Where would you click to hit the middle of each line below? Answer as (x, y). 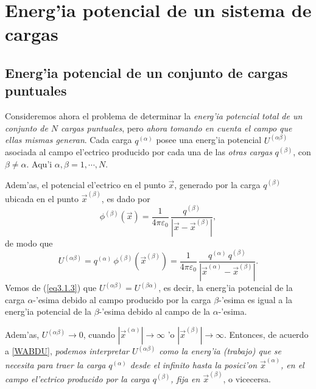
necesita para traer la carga (55, 364)
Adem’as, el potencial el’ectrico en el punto (85, 184)
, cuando (99, 335)
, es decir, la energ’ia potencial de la (226, 288)
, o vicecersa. (247, 378)
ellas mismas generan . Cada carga (68, 140)
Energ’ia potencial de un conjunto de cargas (146, 72)
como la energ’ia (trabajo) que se (220, 351)
